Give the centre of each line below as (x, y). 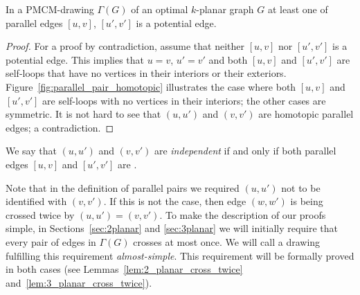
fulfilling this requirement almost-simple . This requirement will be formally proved (180, 255)
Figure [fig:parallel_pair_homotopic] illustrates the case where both (151, 86)
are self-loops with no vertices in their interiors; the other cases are (184, 100)
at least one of (298, 9)
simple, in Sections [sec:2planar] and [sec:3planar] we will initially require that (172, 228)
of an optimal (160, 9)
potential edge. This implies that (75, 59)
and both (228, 59)
